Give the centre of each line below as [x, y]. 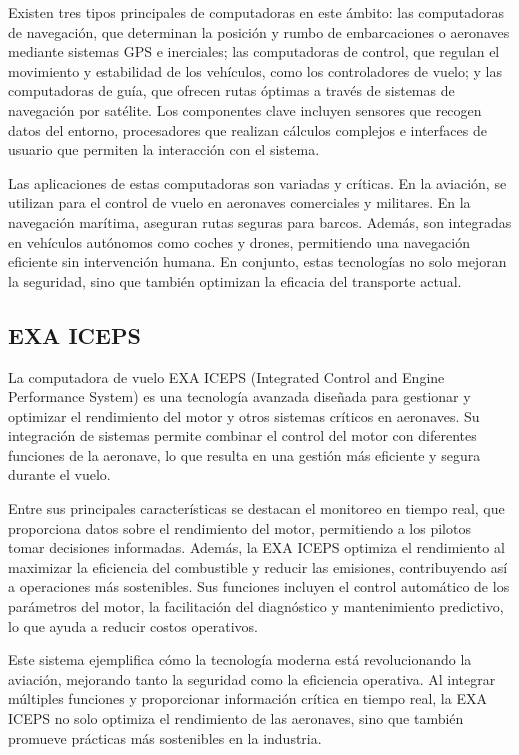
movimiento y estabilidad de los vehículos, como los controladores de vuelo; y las [255, 70]
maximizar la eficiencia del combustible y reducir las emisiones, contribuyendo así [258, 566]
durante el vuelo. [59, 474]
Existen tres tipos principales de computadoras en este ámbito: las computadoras [256, 12]
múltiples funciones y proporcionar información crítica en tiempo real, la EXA [247, 698]
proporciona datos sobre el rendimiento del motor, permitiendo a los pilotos [239, 527]
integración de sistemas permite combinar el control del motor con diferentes [242, 435]
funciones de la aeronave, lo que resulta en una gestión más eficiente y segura [244, 454]
